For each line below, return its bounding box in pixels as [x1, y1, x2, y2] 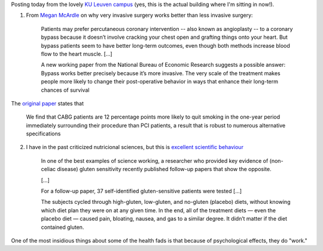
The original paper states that [11, 100, 84, 107]
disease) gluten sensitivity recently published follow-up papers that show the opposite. [57, 166, 272, 173]
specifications [26, 130, 61, 137]
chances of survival [41, 86, 90, 94]
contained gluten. [41, 224, 84, 231]
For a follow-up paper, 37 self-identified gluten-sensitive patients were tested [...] [41, 188, 242, 195]
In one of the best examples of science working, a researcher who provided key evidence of [41, 157, 269, 164]
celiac [41, 166, 56, 173]
